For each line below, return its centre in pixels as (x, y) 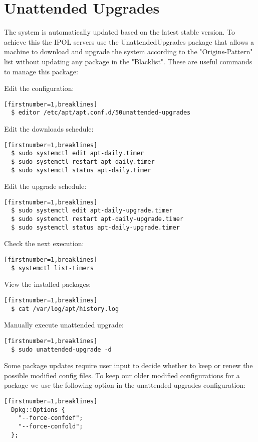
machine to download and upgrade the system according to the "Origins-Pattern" (128, 51)
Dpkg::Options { (38, 410)
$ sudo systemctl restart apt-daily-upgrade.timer (97, 219)
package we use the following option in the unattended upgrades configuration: (125, 385)
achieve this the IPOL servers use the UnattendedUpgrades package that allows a (129, 41)
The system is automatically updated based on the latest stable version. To (119, 32)
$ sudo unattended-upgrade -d (61, 349)
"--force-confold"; (51, 426)
